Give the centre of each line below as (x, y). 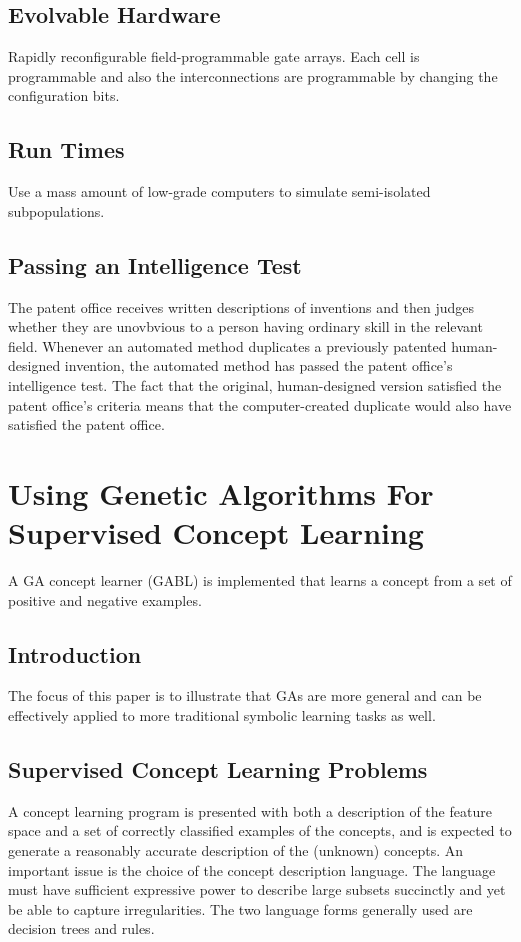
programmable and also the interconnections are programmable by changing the (253, 75)
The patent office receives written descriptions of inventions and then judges (241, 306)
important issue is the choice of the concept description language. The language (252, 869)
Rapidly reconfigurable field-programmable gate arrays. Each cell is (214, 56)
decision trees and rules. (81, 928)
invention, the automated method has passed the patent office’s (258, 365)
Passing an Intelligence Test (155, 264)
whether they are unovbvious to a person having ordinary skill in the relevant (245, 326)
